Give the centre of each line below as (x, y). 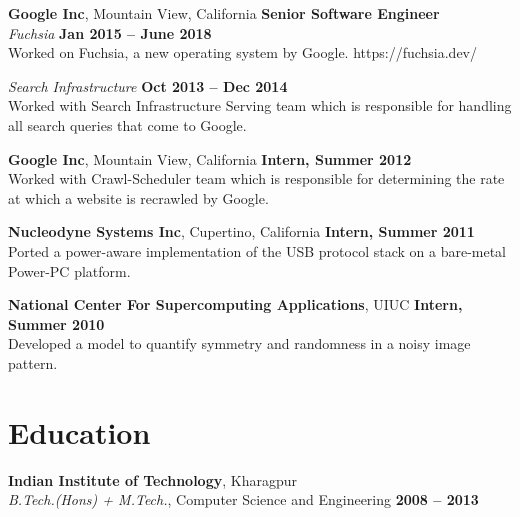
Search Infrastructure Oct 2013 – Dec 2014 (148, 85)
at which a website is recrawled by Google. (138, 197)
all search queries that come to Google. (127, 124)
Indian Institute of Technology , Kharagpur (152, 479)
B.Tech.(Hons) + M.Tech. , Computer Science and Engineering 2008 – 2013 (243, 499)
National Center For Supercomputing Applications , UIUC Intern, (235, 304)
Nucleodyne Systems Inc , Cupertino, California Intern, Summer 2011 (241, 231)
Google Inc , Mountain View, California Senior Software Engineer (224, 13)
